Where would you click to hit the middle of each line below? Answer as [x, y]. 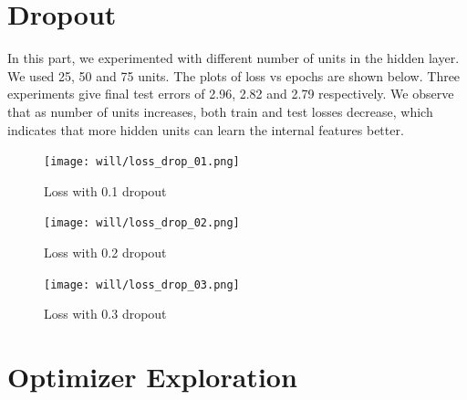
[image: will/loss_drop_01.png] [142, 162]
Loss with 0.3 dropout [105, 314]
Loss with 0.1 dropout [105, 190]
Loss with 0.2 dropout [105, 252]
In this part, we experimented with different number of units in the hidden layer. [233, 58]
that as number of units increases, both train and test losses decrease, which [220, 111]
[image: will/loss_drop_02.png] [142, 223]
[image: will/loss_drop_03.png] [142, 284]
